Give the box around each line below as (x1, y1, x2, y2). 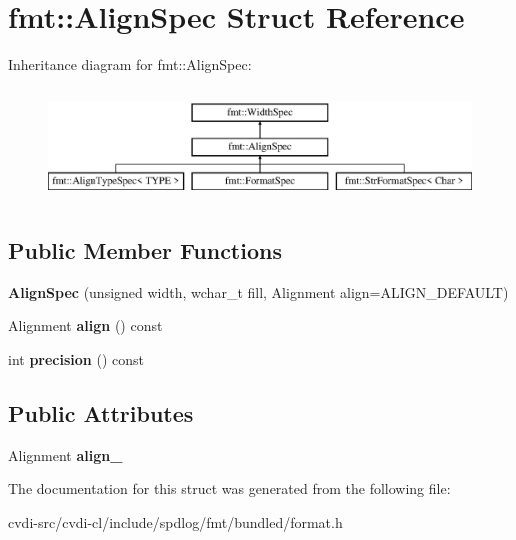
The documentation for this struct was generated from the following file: (8, 478, 451, 499)
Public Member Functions (8, 235, 282, 266)
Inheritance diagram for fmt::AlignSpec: (8, 54, 252, 75)
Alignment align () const (8, 315, 163, 336)
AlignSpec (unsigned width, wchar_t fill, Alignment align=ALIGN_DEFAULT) (8, 281, 509, 302)
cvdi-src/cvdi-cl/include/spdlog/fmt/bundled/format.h (8, 512, 343, 533)
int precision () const (8, 349, 144, 370)
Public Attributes (8, 398, 194, 429)
